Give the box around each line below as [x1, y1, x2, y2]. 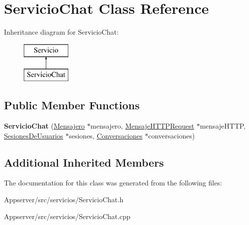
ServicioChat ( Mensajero [4, 121, 85, 131]
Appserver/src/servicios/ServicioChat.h [4, 194, 124, 205]
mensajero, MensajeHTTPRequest [90, 121, 195, 131]
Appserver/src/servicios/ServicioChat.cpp [4, 211, 131, 221]
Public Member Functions [4, 97, 140, 113]
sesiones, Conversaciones [69, 130, 143, 140]
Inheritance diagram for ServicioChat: [4, 27, 119, 37]
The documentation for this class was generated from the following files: [4, 178, 222, 188]
